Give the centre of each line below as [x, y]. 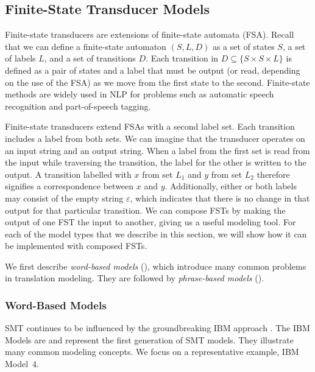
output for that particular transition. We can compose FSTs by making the [145, 210]
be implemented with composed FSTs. [76, 246]
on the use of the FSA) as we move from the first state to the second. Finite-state [157, 82]
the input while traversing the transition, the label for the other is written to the [156, 162]
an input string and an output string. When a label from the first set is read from [157, 150]
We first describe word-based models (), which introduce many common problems [156, 266]
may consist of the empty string [64, 198]
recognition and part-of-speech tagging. [78, 106]
